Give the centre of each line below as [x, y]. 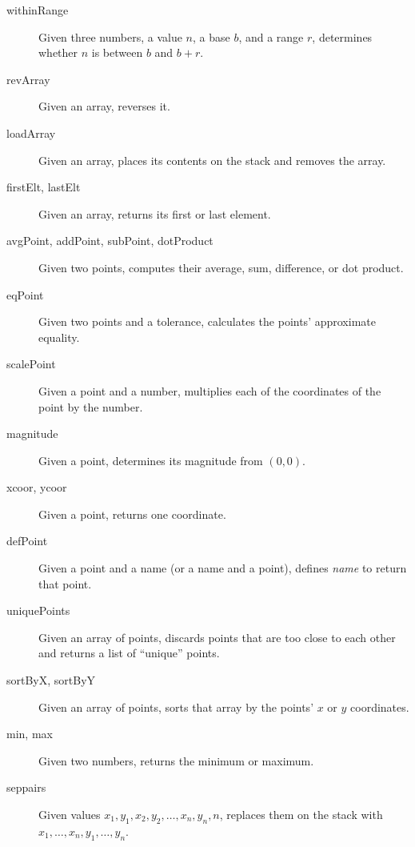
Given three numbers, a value [110, 36]
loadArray [31, 132]
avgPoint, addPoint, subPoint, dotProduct [110, 241]
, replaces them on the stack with [301, 814]
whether [58, 52]
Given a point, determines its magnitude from [151, 460]
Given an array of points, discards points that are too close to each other [217, 637]
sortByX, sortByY [51, 680]
